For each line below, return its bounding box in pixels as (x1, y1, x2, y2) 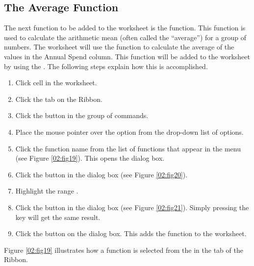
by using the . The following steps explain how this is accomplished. (4, 61, 208, 71)
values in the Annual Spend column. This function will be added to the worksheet (4, 51, 250, 61)
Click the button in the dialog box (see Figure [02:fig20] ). (15, 169, 188, 179)
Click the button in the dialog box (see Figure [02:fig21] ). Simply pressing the (15, 202, 249, 212)
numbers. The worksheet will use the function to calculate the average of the (4, 42, 234, 52)
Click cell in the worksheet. (15, 77, 97, 88)
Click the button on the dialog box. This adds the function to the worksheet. (15, 228, 247, 239)
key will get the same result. (15, 212, 101, 222)
